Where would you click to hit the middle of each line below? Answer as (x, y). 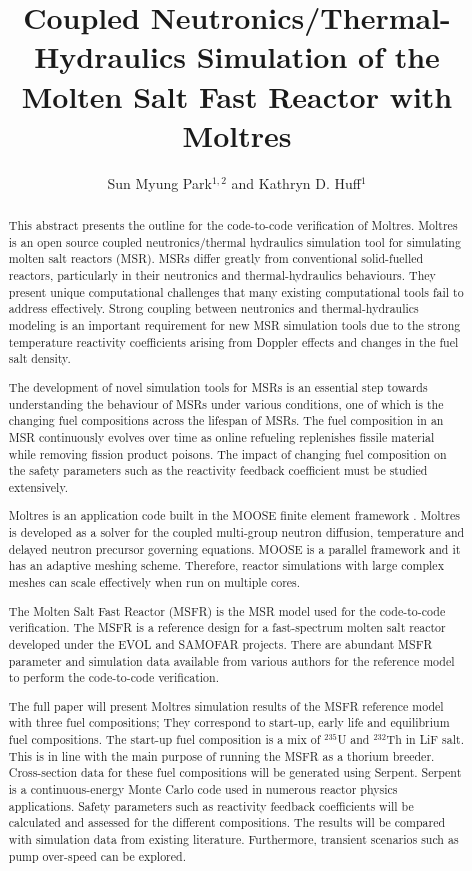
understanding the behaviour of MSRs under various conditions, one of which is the (226, 403)
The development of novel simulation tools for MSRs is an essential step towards (218, 386)
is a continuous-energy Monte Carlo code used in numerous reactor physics (203, 788)
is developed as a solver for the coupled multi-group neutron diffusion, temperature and (236, 532)
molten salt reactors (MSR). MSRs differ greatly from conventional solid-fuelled (216, 258)
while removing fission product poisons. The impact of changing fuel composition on (227, 453)
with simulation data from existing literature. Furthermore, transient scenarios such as (233, 838)
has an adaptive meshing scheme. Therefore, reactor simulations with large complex (226, 565)
